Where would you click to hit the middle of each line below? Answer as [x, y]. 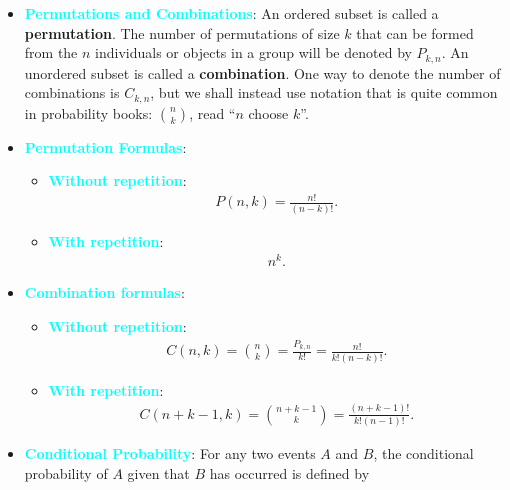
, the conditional [423, 452]
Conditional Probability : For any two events [170, 452]
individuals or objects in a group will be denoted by [253, 52]
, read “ [212, 112]
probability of [66, 472]
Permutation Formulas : [105, 146]
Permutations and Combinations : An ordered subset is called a [231, 13]
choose [268, 112]
